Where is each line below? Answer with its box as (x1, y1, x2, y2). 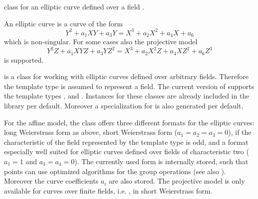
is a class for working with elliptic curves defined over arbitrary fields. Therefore (4, 71, 249, 82)
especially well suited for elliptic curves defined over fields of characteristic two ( (4, 146, 249, 157)
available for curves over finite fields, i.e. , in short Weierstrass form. (4, 185, 213, 196)
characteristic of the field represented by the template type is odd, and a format (4, 136, 249, 147)
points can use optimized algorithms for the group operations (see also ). (4, 166, 226, 176)
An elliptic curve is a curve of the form (4, 18, 123, 28)
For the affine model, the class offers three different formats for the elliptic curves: (4, 117, 255, 127)
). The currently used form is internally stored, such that (74, 156, 249, 167)
